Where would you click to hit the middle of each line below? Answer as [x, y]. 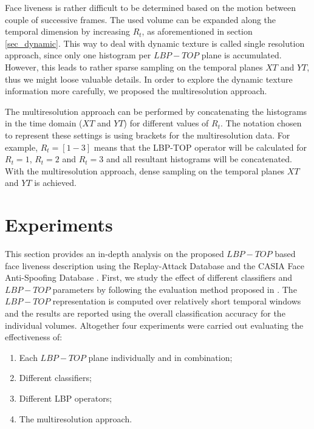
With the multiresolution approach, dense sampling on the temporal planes [145, 170]
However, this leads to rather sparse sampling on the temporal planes [134, 67]
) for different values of [166, 123]
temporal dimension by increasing [67, 31]
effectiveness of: [34, 337]
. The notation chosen [261, 123]
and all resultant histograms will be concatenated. [199, 159]
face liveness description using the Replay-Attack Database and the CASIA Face [155, 265]
